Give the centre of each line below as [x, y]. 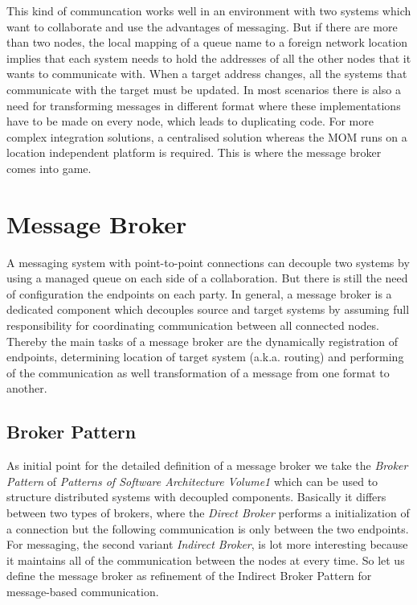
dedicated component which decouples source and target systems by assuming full [208, 309]
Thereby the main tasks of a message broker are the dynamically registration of [202, 341]
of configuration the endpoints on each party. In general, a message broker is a [199, 293]
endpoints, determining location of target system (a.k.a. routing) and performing [205, 357]
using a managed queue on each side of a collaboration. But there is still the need [207, 278]
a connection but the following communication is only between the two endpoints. [208, 528]
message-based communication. [83, 591]
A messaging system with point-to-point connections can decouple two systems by [208, 262]
